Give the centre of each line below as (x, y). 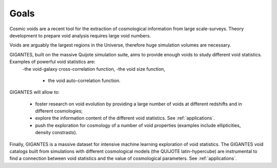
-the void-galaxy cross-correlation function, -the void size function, (94, 69)
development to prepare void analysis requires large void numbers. (80, 35)
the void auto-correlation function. (84, 80)
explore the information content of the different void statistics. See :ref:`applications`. (125, 118)
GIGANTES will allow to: (35, 92)
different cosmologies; (59, 111)
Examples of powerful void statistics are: (53, 62)
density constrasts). (56, 133)
